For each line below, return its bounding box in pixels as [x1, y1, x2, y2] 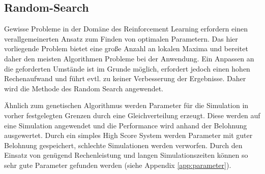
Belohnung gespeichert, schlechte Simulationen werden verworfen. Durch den [4, 140, 243, 150]
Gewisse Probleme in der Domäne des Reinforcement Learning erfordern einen [4, 23, 248, 34]
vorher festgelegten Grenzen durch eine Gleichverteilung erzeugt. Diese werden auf [4, 110, 260, 120]
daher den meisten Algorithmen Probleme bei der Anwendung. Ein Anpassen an [4, 53, 254, 63]
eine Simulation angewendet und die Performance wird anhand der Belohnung [4, 120, 247, 130]
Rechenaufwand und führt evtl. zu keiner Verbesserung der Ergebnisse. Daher [4, 73, 246, 84]
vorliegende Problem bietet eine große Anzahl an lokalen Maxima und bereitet [4, 43, 248, 54]
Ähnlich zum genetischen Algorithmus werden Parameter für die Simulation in [4, 100, 249, 111]
